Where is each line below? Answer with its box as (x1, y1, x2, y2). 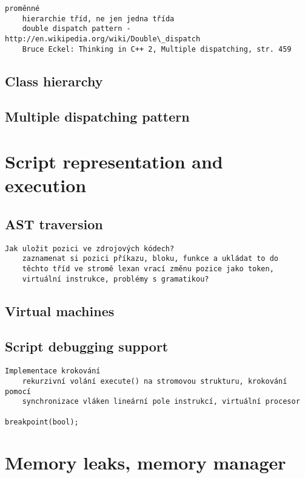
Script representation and (5, 149, 223, 174)
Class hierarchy (5, 71, 103, 90)
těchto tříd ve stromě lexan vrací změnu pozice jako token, (22, 264, 274, 273)
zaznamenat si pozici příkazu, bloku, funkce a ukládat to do (22, 254, 279, 263)
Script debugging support (5, 337, 169, 356)
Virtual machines (5, 301, 115, 320)
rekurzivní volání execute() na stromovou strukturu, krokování (22, 376, 287, 386)
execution (5, 173, 87, 198)
